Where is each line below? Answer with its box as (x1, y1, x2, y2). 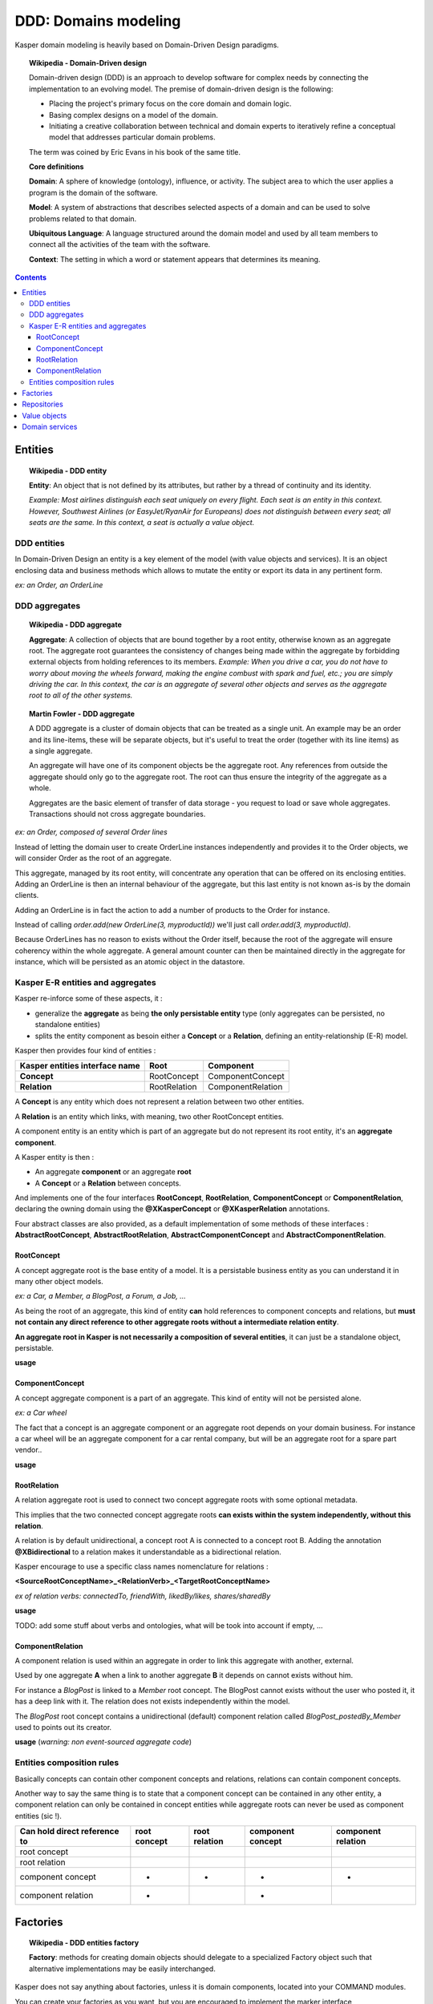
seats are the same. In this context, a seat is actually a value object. (29, 518, 255, 527)
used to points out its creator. (14, 1722, 112, 1731)
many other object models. (14, 1277, 103, 1287)
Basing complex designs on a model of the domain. (49, 110, 218, 119)
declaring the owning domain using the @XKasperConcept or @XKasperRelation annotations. (14, 1204, 330, 1214)
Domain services (22, 422, 78, 432)
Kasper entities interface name (19, 1061, 140, 1072)
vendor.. (14, 1445, 42, 1455)
